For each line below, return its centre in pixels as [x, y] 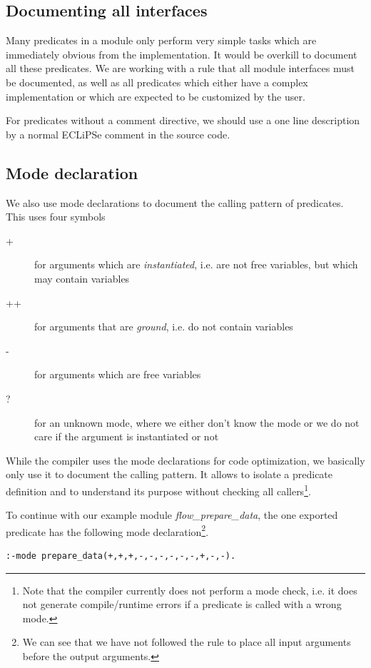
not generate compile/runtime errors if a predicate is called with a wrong [182, 604]
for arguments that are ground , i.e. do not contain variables [164, 327]
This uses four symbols [56, 217]
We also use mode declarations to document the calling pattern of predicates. [175, 202]
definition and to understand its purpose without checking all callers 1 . [158, 490]
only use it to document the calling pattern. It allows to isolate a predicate [169, 474]
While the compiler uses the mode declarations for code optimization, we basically [185, 460]
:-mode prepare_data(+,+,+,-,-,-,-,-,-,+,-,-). [121, 556]
